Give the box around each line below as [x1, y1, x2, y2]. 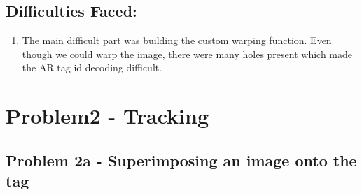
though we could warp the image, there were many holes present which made [22, 46, 352, 61]
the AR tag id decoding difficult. [22, 60, 162, 75]
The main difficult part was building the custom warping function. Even [22, 33, 332, 48]
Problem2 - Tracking [6, 101, 209, 130]
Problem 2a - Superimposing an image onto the [6, 149, 357, 171]
